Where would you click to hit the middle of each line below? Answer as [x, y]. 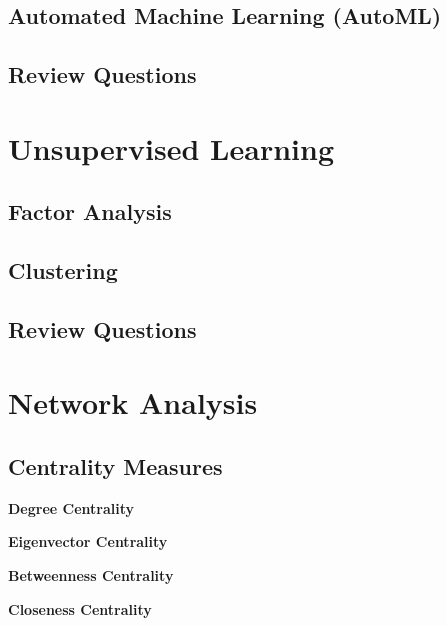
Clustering [63, 270]
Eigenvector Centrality [88, 541]
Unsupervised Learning [171, 147]
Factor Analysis [90, 211]
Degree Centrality [71, 507]
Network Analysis [133, 402]
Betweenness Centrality [91, 575]
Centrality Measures [115, 466]
